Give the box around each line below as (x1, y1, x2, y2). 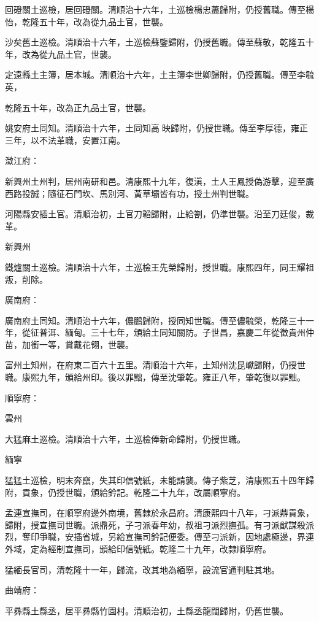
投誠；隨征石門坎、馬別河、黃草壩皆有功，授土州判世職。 (21, 187, 254, 199)
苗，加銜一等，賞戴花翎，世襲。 (5, 337, 134, 350)
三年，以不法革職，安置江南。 (5, 133, 125, 146)
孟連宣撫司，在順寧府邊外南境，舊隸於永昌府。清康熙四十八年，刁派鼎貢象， (5, 506, 314, 519)
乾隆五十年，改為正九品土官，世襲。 (5, 101, 151, 114)
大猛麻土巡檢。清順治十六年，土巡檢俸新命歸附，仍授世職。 (5, 432, 245, 445)
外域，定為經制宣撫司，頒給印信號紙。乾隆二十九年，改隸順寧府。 (5, 542, 271, 555)
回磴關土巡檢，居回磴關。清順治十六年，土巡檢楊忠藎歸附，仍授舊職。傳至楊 (5, 3, 314, 15)
